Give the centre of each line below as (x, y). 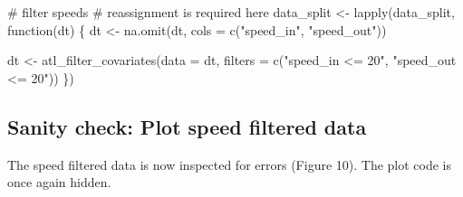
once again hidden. (59, 182)
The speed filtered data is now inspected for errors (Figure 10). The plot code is (230, 164)
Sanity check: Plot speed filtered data (187, 126)
